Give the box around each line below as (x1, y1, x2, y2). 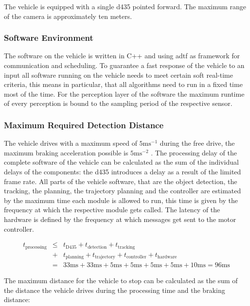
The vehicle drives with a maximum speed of (4, 138, 137, 148)
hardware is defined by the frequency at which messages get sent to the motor (4, 214, 236, 224)
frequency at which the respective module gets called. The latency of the (4, 204, 220, 215)
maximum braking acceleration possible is (4, 147, 128, 157)
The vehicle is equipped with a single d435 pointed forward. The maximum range (4, 1, 247, 11)
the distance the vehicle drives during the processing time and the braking (4, 285, 225, 295)
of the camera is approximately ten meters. (4, 11, 132, 21)
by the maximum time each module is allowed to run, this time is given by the (4, 195, 238, 205)
